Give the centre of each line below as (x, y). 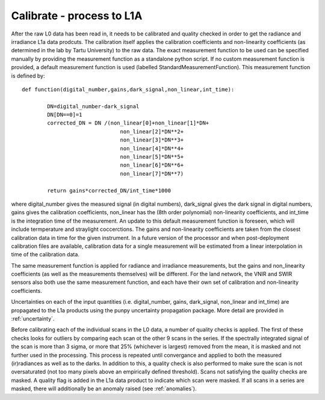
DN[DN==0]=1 (65, 115)
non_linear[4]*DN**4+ (152, 148)
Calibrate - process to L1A (77, 16)
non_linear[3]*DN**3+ (152, 140)
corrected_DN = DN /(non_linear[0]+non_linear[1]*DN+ (128, 123)
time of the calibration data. (45, 254)
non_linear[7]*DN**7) (152, 174)
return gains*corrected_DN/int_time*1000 (109, 190)
